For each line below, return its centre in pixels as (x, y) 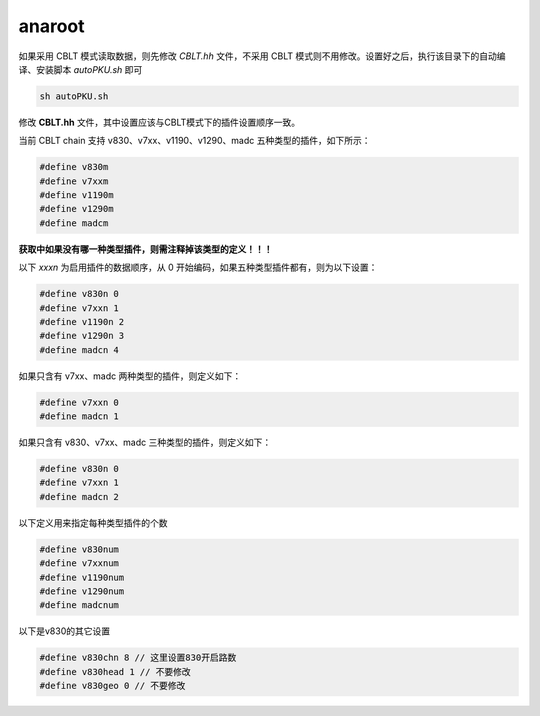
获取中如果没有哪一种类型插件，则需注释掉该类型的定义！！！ (145, 249)
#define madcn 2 (79, 496)
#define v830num (79, 549)
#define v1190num (82, 577)
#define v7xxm (74, 181)
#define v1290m (76, 209)
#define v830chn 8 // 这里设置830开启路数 (138, 658)
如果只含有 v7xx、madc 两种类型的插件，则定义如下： (130, 376)
